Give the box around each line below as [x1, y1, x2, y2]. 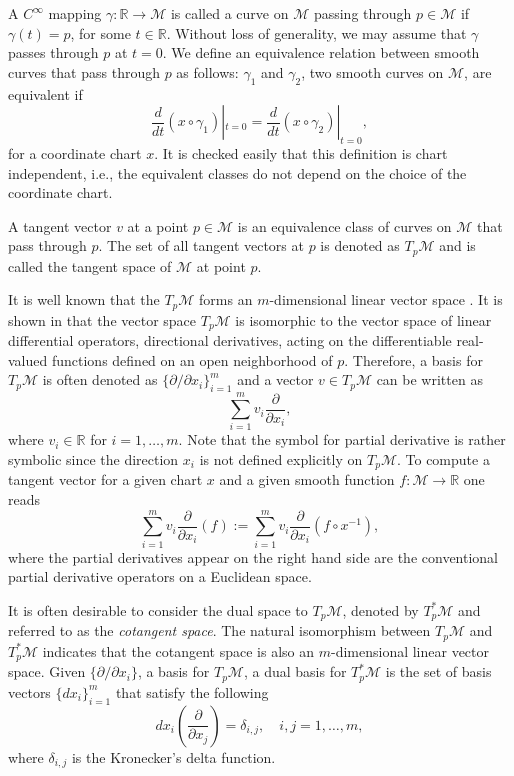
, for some [70, 22, 131, 43]
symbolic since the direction [8, 449, 179, 469]
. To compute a [396, 449, 490, 469]
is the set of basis [385, 661, 492, 682]
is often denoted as [42, 369, 158, 390]
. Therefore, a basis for [344, 349, 483, 370]
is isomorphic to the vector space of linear [235, 309, 492, 330]
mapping [48, 3, 102, 23]
